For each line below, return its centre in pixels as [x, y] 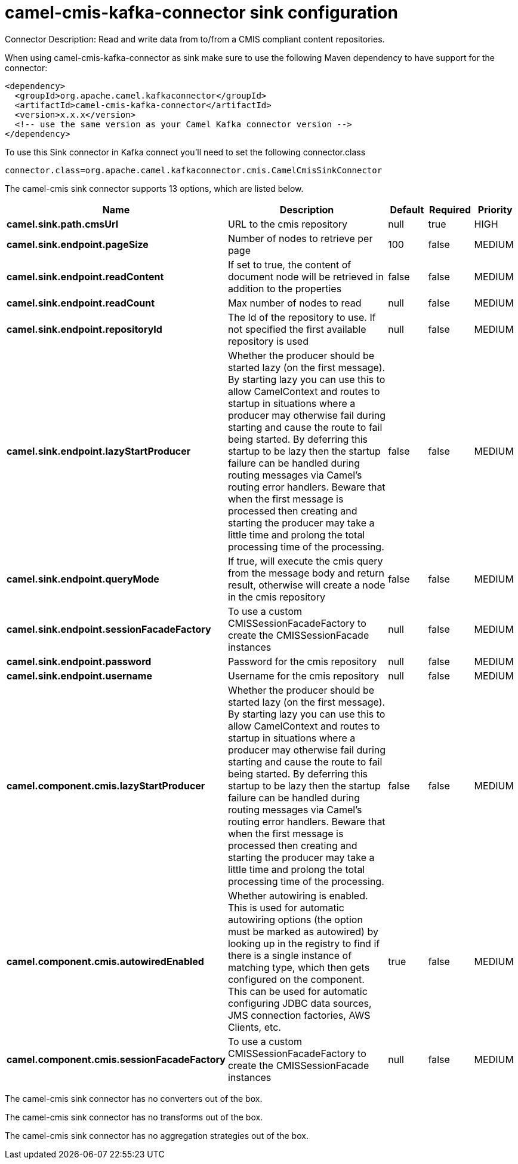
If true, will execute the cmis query [305, 561]
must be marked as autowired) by [303, 931]
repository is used [268, 341]
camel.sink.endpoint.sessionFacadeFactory [109, 629]
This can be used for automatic [297, 991]
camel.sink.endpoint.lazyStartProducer [99, 451]
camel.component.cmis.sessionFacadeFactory [116, 1059]
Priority [495, 209]
